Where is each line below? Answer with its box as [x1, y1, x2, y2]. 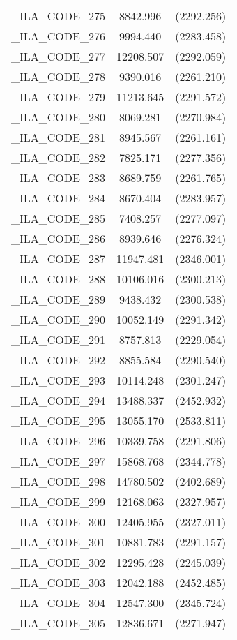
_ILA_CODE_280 [11, 109, 105, 125]
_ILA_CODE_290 [11, 311, 105, 327]
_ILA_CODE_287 [11, 251, 105, 267]
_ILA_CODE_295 [11, 412, 105, 429]
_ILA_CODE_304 [11, 595, 105, 611]
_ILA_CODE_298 [11, 473, 105, 489]
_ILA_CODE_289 [11, 291, 105, 307]
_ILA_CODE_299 [11, 493, 105, 509]
